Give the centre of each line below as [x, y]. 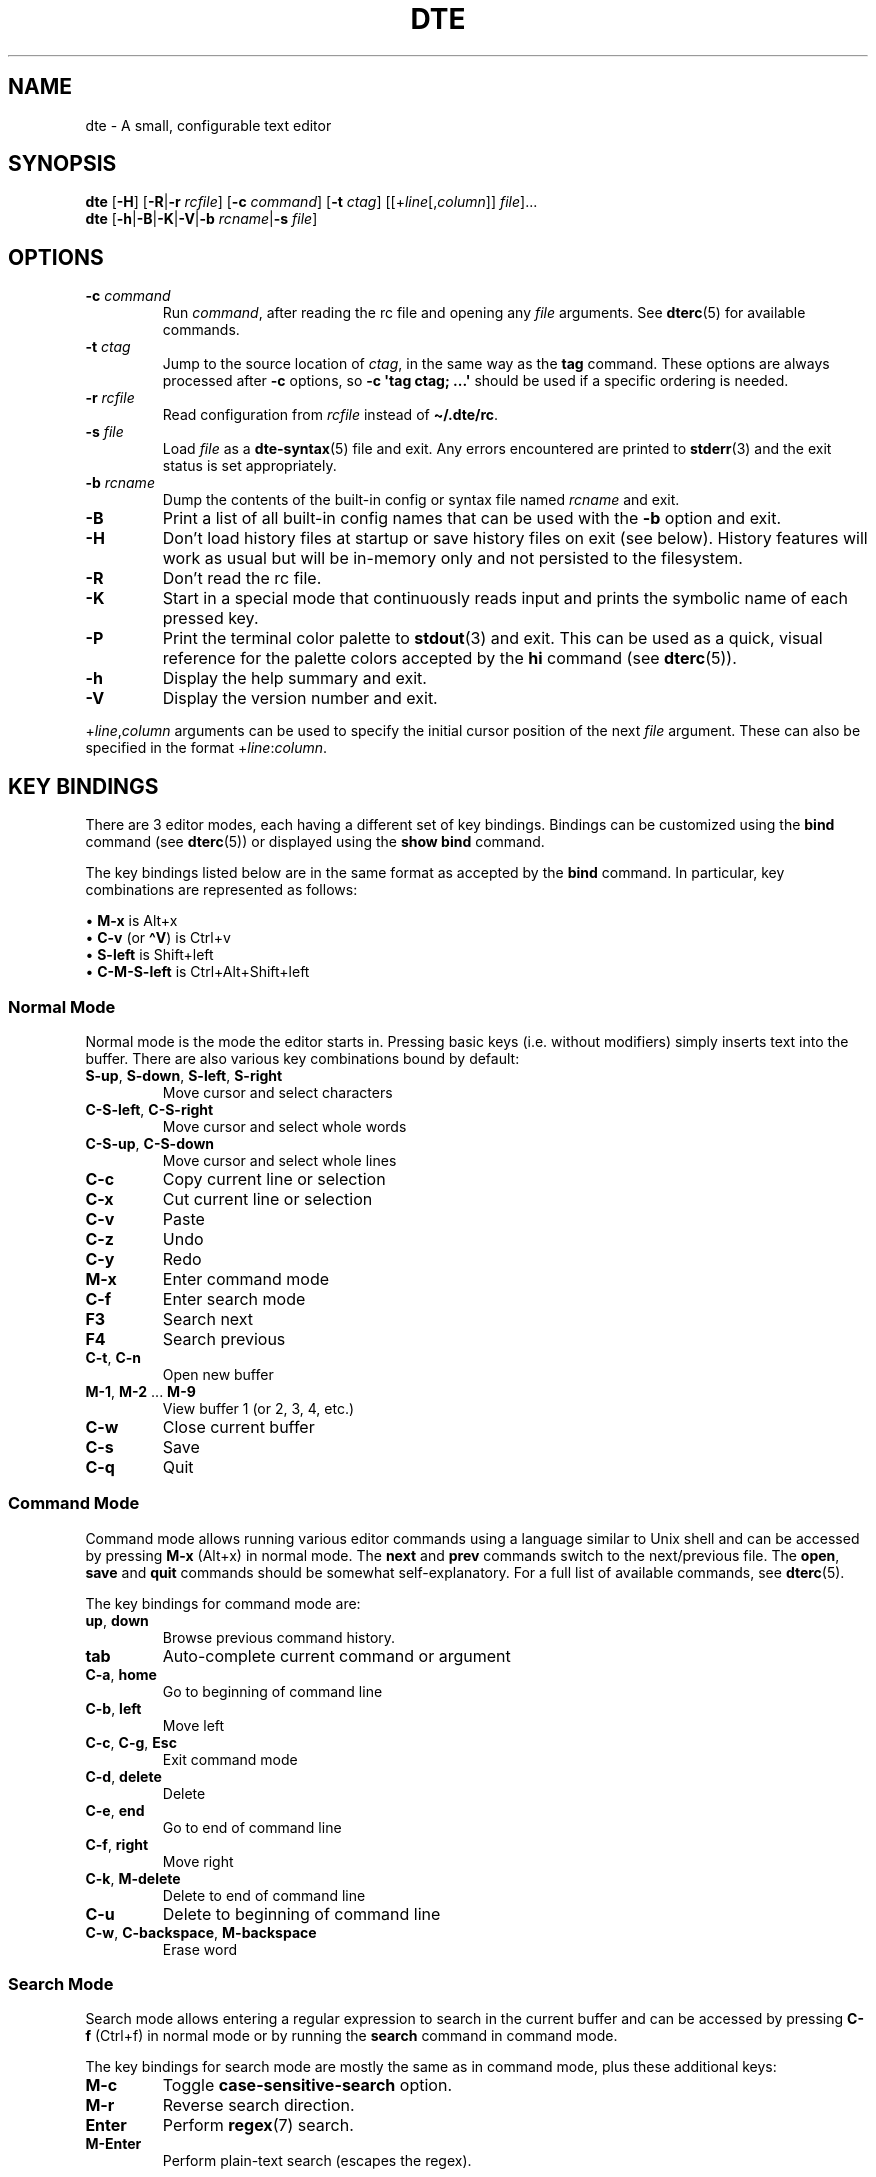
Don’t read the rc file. [242, 578]
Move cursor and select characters [277, 1092]
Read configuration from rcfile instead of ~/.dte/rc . [330, 415]
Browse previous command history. [279, 1637]
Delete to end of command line [264, 1895]
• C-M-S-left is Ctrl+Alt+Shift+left [197, 972]
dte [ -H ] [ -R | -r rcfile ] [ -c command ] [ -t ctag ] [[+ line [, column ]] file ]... [311, 202]
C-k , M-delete [133, 1878]
